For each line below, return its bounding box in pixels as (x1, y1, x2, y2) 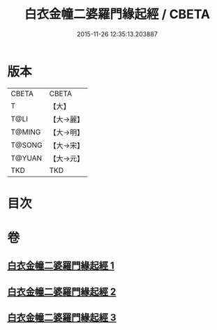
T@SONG (10, 140, 43, 150)
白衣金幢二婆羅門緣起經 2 (7, 285, 117, 297)
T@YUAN (10, 153, 43, 163)
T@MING (10, 127, 41, 137)
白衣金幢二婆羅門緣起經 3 (7, 312, 117, 324)
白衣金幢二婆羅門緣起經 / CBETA (24, 6, 211, 22)
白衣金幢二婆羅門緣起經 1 (7, 260, 115, 272)
